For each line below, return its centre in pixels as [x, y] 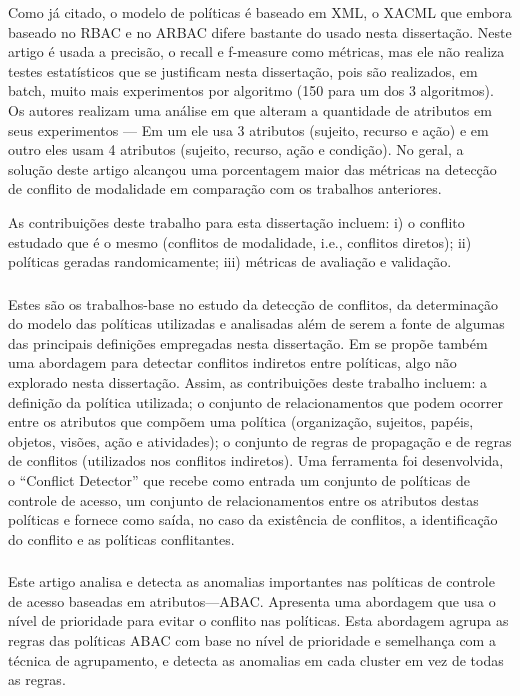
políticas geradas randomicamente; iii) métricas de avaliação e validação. [230, 261]
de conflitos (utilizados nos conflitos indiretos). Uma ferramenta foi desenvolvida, [256, 460]
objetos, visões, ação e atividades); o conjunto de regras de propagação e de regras [260, 440]
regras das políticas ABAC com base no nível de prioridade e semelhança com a [252, 640]
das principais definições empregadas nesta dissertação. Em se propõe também [248, 342]
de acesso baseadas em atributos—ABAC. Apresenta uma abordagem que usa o [252, 600]
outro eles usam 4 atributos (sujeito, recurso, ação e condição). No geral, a [236, 149]
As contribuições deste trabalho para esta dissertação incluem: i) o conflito [236, 221]
